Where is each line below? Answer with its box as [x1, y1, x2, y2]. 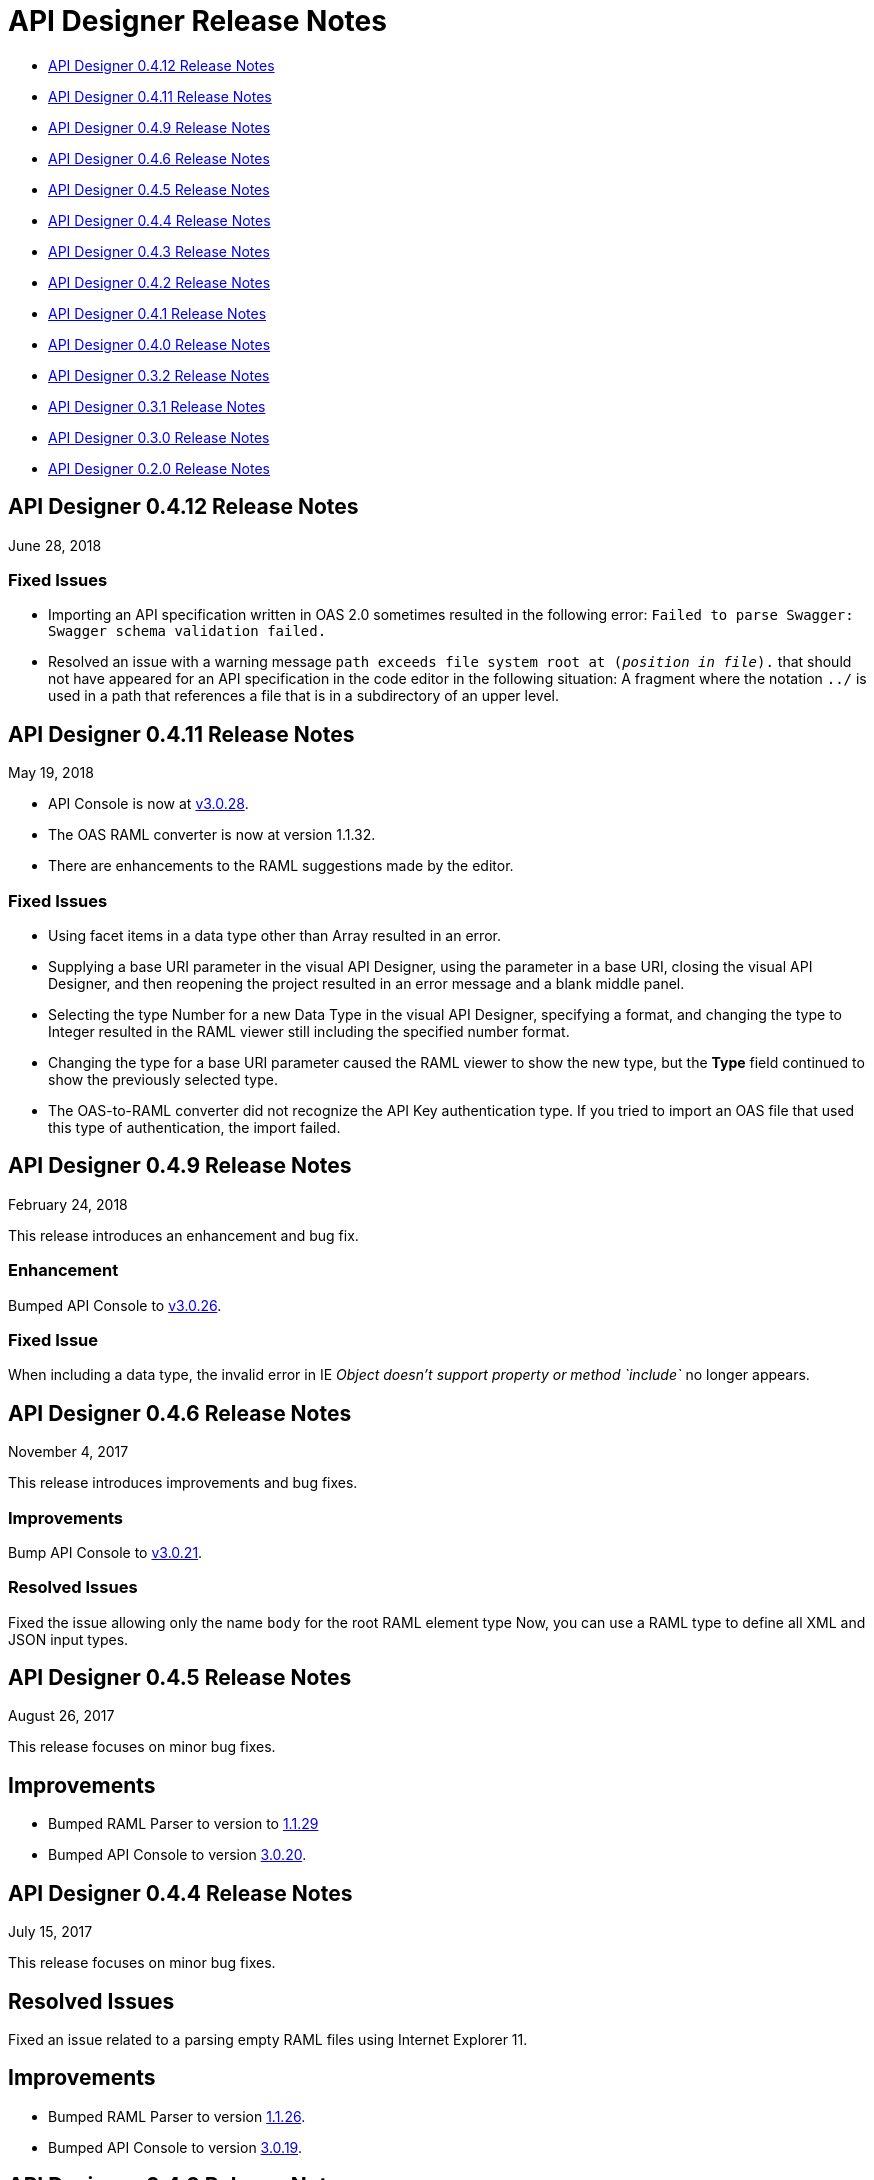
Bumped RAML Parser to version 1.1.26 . [48, 2107, 306, 2125]
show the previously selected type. [48, 1070, 278, 1088]
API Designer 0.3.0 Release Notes [48, 428, 270, 446]
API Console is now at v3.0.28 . [48, 795, 249, 813]
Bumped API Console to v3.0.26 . [8, 1296, 222, 1314]
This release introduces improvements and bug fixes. [8, 1474, 358, 1492]
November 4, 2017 [8, 1443, 129, 1461]
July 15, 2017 [8, 1923, 93, 1941]
